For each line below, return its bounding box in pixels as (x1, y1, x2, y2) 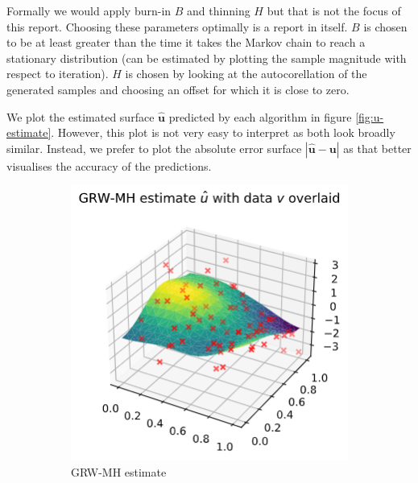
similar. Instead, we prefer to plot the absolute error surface (6, 139, 302, 156)
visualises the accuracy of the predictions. (6, 157, 212, 174)
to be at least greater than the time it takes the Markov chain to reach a (6, 34, 366, 51)
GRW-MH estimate (71, 463, 167, 480)
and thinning (187, 2, 250, 19)
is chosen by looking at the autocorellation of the (125, 65, 367, 82)
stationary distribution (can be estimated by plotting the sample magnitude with (6, 49, 407, 66)
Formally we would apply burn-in (6, 2, 172, 19)
